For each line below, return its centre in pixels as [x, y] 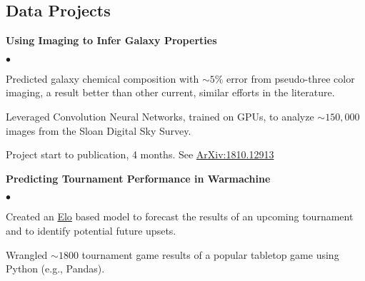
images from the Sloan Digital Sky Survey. [99, 130]
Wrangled [27, 254]
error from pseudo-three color [291, 78]
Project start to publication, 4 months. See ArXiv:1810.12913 [140, 154]
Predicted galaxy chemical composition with [102, 78]
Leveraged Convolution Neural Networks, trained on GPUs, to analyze [160, 116]
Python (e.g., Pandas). [55, 269]
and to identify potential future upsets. [91, 230]
